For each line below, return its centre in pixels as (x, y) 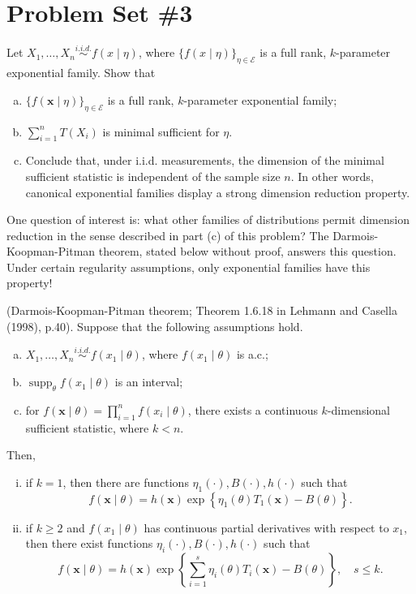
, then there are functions (126, 482)
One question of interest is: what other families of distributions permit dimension (208, 220)
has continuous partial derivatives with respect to (266, 527)
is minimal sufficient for (161, 131)
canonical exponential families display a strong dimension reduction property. (218, 192)
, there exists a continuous (253, 409)
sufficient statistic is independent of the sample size (153, 176)
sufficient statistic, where (87, 427)
